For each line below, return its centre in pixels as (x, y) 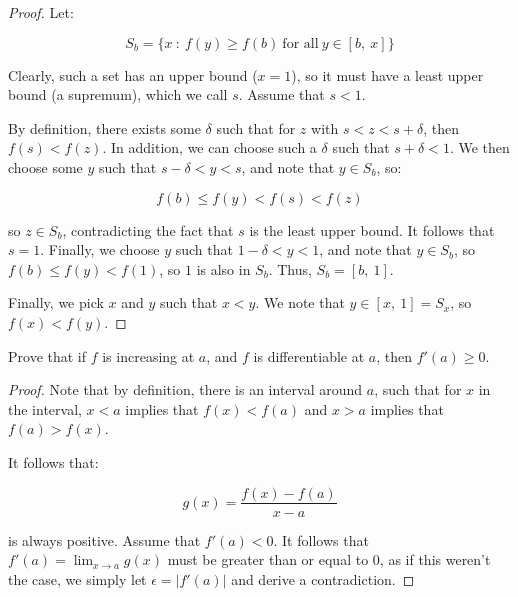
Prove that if (47, 355)
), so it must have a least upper (387, 74)
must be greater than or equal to (268, 559)
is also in (223, 268)
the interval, (45, 408)
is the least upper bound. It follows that (372, 229)
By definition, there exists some (104, 127)
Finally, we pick (56, 302)
